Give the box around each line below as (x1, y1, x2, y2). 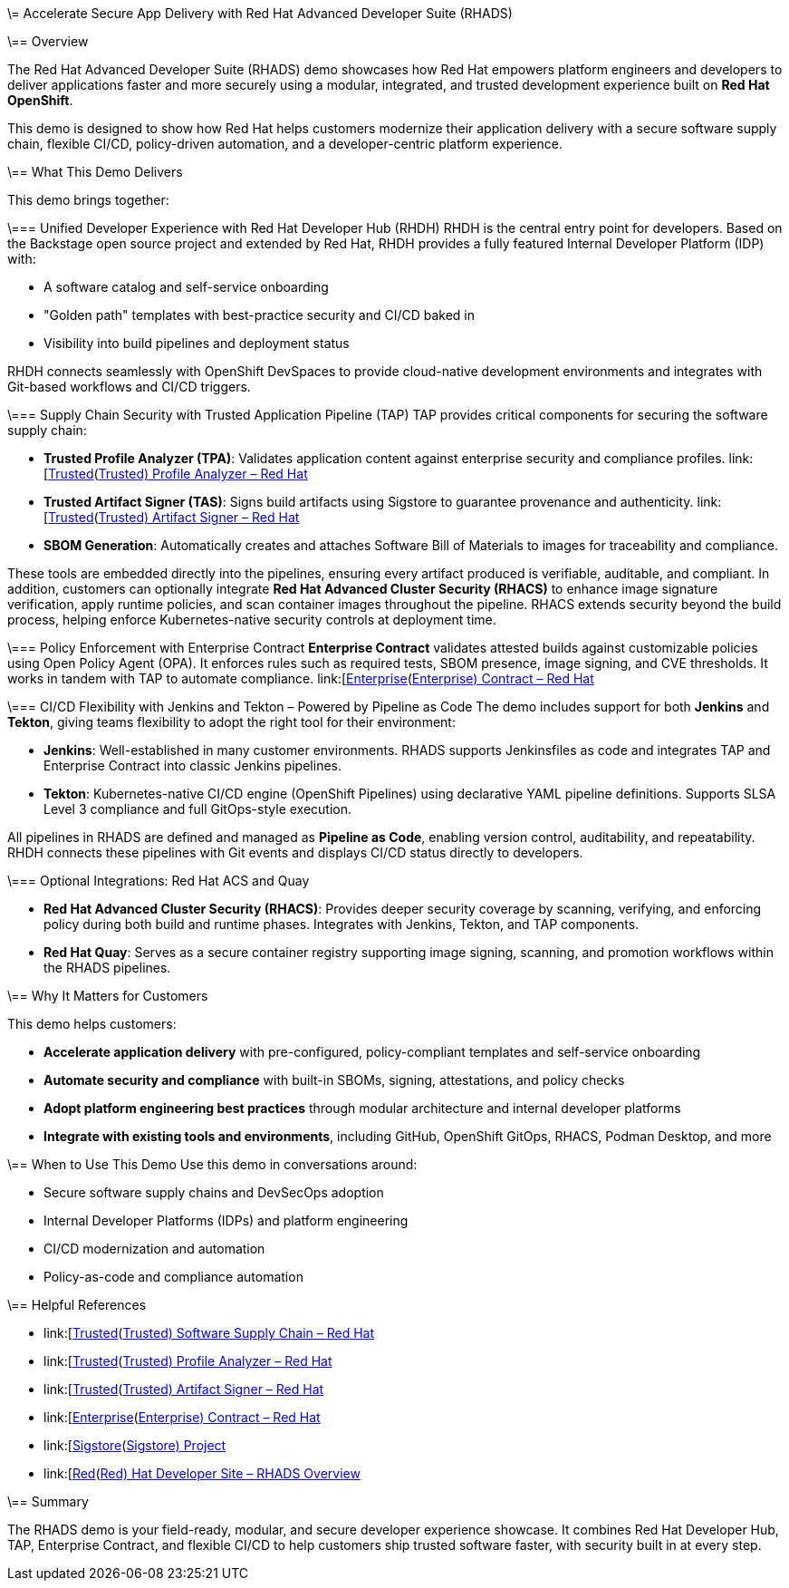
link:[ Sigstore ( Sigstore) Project (43, 1438, 226, 1453)
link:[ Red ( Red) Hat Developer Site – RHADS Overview (43, 1466, 361, 1481)
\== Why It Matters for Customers (7, 988, 208, 1003)
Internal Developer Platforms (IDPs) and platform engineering (43, 1213, 409, 1228)
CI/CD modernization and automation (43, 1241, 265, 1256)
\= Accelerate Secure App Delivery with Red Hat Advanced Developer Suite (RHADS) (7, 5, 513, 21)
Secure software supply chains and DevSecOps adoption (43, 1185, 384, 1200)
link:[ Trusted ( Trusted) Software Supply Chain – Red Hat (43, 1325, 374, 1341)
